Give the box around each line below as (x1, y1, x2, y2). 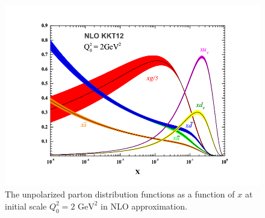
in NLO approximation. (101, 199, 187, 212)
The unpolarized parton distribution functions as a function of (5, 188, 235, 200)
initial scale (5, 199, 47, 212)
